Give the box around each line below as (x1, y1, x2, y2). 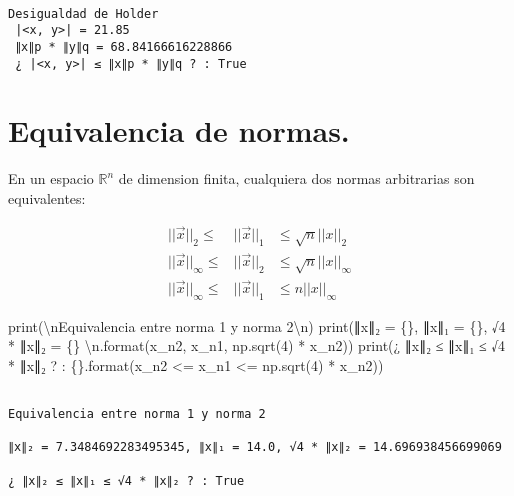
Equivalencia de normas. (8, 110, 350, 151)
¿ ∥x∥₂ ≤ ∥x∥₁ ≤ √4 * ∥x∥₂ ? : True (8, 473, 245, 488)
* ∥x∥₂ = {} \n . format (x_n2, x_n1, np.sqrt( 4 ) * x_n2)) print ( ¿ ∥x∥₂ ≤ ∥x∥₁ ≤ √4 (8, 335, 506, 356)
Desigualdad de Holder (8, 6, 159, 21)
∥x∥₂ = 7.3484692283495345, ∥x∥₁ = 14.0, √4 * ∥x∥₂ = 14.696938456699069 (8, 440, 502, 455)
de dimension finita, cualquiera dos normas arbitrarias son (118, 168, 475, 189)
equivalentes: (8, 188, 86, 208)
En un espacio (8, 168, 94, 189)
